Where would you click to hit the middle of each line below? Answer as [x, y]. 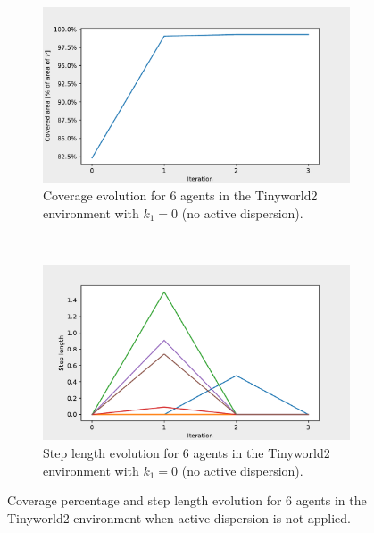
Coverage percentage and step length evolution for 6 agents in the [187, 500]
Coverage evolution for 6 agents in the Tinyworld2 [180, 195]
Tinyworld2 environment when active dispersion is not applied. [179, 517]
